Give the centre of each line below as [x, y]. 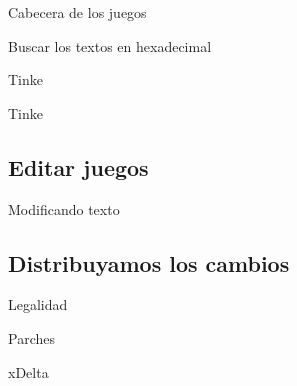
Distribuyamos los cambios [149, 262]
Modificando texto [64, 208]
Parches [31, 337]
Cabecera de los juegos [77, 12]
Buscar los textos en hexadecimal [110, 45]
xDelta [28, 371]
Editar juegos [78, 166]
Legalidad [38, 304]
